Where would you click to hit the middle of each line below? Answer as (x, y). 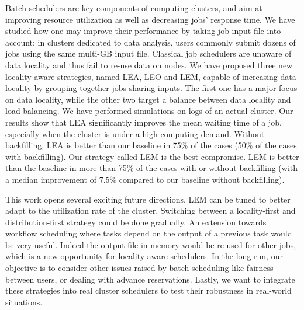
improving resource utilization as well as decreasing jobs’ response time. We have (150, 19)
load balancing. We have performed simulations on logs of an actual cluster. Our (149, 111)
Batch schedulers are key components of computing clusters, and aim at (134, 8)
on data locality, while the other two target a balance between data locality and (148, 99)
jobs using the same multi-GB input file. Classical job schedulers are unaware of (148, 53)
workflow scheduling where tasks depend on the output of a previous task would (149, 233)
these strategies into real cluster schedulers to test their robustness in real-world (148, 290)
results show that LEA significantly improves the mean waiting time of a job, (144, 122)
